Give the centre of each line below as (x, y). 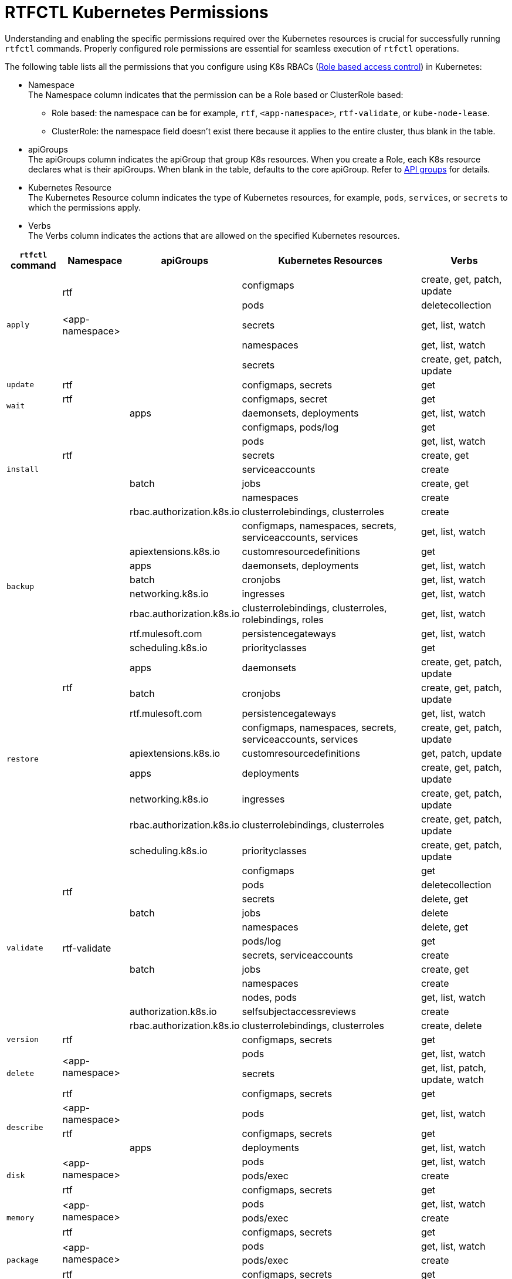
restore (23, 759)
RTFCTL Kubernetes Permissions (137, 12)
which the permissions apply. (85, 207)
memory (20, 1218)
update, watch (452, 1079)
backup (20, 587)
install (23, 469)
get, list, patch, (454, 1067)
